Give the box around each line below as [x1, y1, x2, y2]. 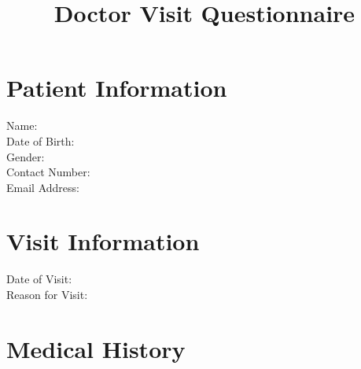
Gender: [6, 148, 45, 164]
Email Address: [6, 179, 79, 195]
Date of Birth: [6, 132, 75, 149]
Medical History [6, 332, 186, 364]
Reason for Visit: [6, 286, 88, 302]
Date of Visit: [6, 271, 72, 287]
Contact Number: [6, 164, 90, 180]
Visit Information [6, 225, 200, 257]
